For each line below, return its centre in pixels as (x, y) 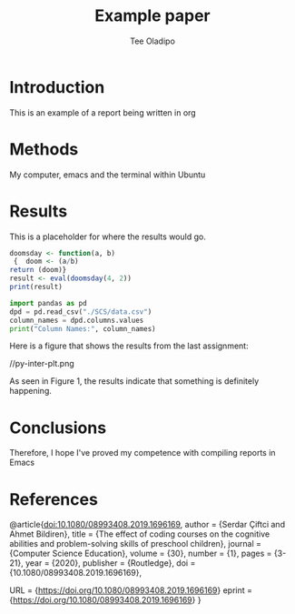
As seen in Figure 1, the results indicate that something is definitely (134, 381)
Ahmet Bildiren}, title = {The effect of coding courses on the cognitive (140, 534)
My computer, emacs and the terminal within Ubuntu (108, 175)
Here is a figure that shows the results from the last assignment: (129, 346)
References (54, 499)
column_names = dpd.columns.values (77, 320)
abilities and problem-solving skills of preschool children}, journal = (135, 544)
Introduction (57, 87)
